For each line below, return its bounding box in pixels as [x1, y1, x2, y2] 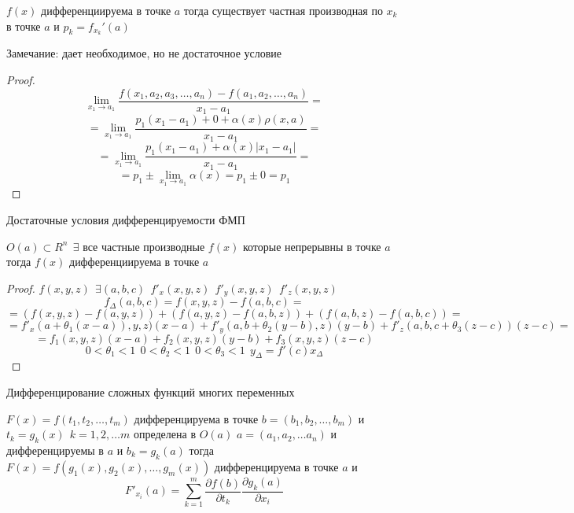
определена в [133, 426, 196, 442]
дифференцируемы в [6, 442, 104, 458]
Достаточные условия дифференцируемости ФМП [6, 211, 245, 227]
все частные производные [83, 238, 205, 254]
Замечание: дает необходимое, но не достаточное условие [6, 45, 282, 61]
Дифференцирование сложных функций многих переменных [6, 384, 295, 400]
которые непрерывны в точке [242, 238, 381, 254]
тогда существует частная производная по [183, 2, 383, 18]
